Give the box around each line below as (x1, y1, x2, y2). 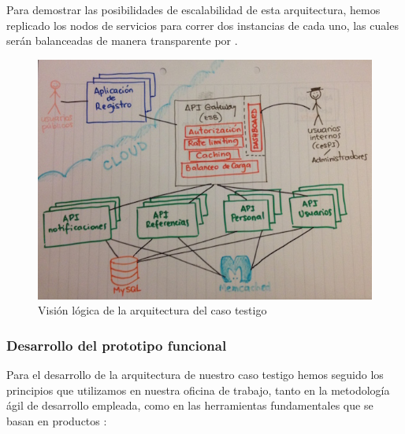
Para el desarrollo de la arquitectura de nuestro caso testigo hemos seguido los (6, 366, 384, 383)
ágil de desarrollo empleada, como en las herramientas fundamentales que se (6, 397, 373, 414)
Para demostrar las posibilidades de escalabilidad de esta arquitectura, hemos (6, 2, 381, 17)
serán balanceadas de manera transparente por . (6, 32, 238, 49)
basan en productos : (6, 413, 107, 429)
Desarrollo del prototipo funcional (6, 335, 227, 355)
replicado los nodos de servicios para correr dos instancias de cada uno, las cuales (6, 17, 399, 33)
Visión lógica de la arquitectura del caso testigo (38, 302, 267, 318)
